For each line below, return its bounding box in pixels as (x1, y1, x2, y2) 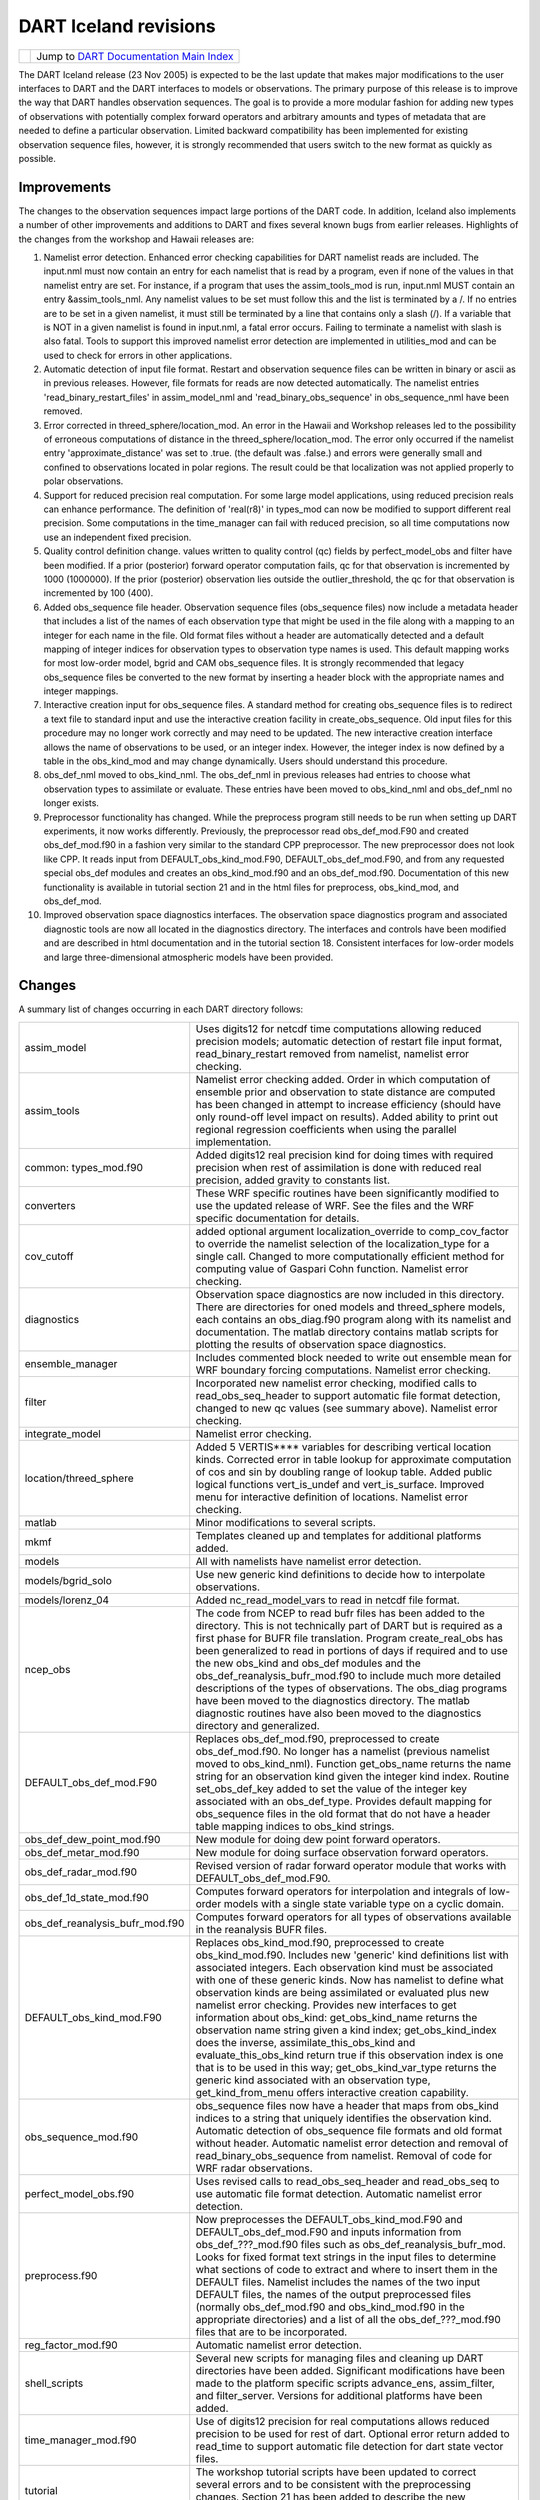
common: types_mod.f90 (24, 1160, 144, 1174)
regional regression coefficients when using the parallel (195, 1122, 457, 1136)
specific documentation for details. (195, 1211, 360, 1225)
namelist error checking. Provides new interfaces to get (195, 1998, 457, 2012)
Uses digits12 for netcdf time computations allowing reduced (195, 1021, 482, 1035)
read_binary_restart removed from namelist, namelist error (195, 1046, 470, 1060)
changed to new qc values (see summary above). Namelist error (195, 1401, 499, 1415)
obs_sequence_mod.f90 (24, 2130, 139, 2144)
